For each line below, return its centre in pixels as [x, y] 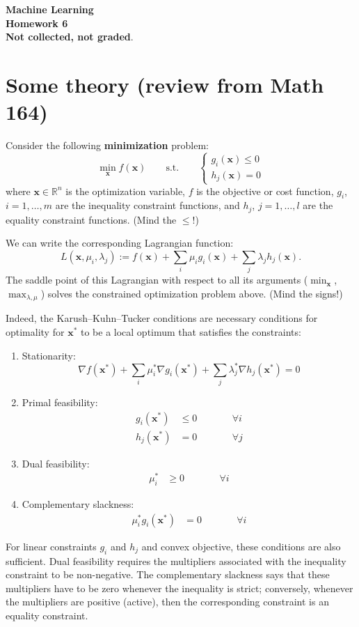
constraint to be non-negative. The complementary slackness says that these [168, 574]
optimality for [35, 331]
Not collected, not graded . [70, 37]
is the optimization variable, [125, 191]
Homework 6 [37, 23]
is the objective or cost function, [265, 191]
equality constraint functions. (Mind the [91, 219]
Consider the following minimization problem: [107, 145]
